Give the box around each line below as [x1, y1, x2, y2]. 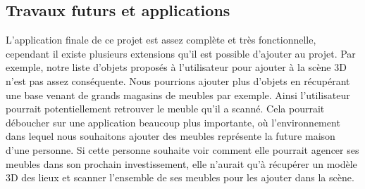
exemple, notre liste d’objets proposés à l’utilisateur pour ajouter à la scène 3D [6, 60, 347, 74]
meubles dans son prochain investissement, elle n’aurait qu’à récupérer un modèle [6, 156, 357, 171]
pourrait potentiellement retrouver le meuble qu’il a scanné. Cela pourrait [6, 101, 325, 116]
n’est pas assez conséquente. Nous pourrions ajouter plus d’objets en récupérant [6, 73, 350, 88]
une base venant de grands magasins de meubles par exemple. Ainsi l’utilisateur [6, 87, 350, 102]
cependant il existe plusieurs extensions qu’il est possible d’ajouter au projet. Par [6, 46, 356, 60]
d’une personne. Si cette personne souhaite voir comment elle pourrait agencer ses [6, 142, 359, 157]
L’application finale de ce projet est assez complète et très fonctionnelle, [6, 32, 316, 47]
